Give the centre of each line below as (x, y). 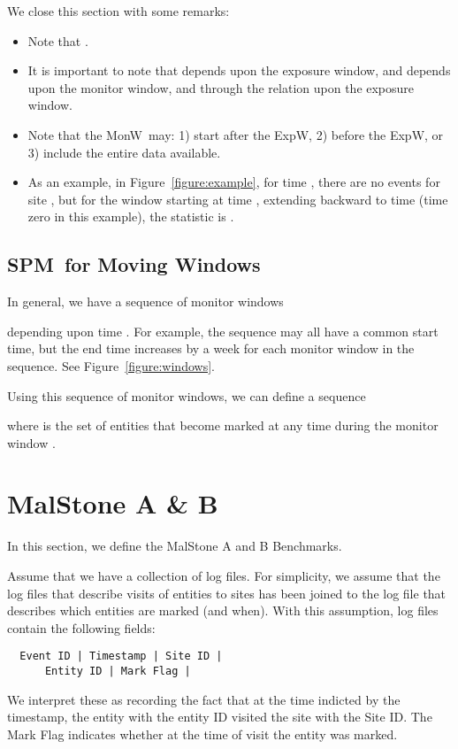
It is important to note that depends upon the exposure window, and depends (239, 70)
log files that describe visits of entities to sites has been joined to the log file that (227, 593)
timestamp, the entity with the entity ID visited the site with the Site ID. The (220, 717)
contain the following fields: (81, 627)
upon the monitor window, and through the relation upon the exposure (221, 87)
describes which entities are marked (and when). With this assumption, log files (223, 610)
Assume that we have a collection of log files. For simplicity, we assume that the (224, 576)
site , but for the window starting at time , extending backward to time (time (238, 199)
